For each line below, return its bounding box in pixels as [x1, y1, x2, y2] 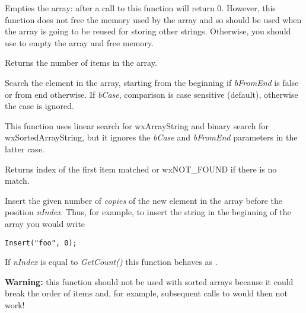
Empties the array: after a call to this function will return [5, 2, 215, 14]
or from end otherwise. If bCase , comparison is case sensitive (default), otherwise [5, 88, 298, 100]
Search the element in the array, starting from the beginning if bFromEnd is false [5, 76, 299, 88]
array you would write [5, 217, 85, 229]
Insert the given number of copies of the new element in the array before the [5, 194, 283, 206]
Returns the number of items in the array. [5, 56, 157, 69]
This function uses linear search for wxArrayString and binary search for [5, 119, 269, 132]
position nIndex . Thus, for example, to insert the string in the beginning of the [5, 206, 291, 218]
